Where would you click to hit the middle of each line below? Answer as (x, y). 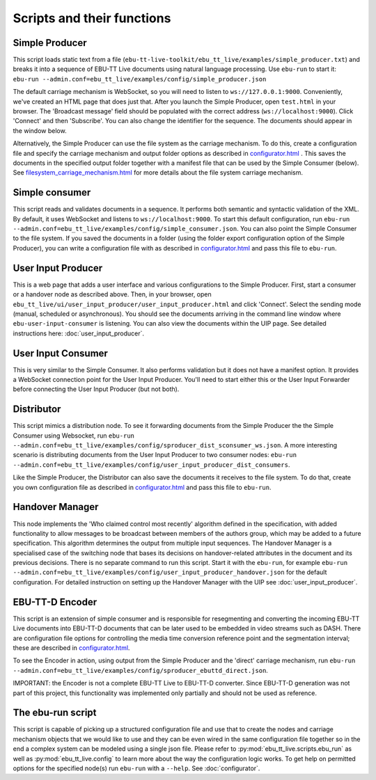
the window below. (40, 130)
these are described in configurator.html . (71, 648)
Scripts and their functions (92, 18)
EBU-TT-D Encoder (55, 602)
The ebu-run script (55, 713)
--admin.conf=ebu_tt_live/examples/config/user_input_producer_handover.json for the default (170, 572)
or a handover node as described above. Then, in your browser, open (112, 294)
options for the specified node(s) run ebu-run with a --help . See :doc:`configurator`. (136, 768)
